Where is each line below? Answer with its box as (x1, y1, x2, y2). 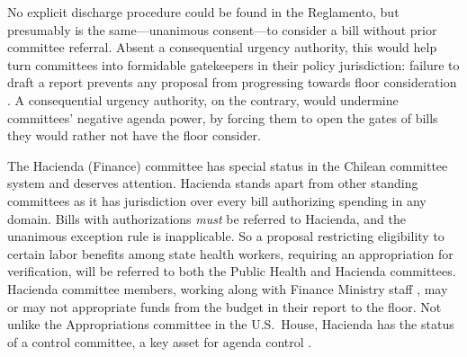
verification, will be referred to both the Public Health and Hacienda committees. (7, 262, 456, 281)
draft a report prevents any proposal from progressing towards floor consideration (7, 73, 457, 92)
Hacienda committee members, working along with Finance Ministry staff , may (7, 279, 448, 298)
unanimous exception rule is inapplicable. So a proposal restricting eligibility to (7, 227, 445, 245)
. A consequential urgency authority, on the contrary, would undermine (7, 90, 399, 109)
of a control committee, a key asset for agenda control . (7, 332, 312, 351)
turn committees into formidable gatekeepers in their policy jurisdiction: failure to (7, 55, 460, 74)
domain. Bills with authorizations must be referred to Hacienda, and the (7, 209, 406, 228)
